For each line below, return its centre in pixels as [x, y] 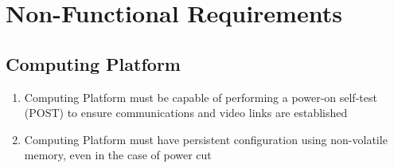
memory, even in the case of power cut [118, 155]
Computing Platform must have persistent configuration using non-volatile [206, 139]
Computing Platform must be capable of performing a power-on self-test [201, 97]
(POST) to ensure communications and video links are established [186, 113]
